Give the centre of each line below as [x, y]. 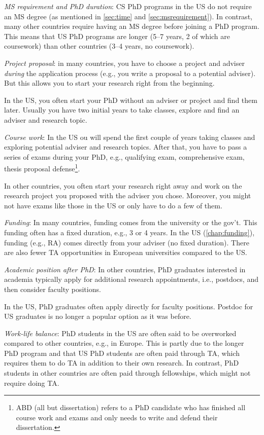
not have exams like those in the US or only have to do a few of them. [113, 205]
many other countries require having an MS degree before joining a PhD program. [132, 26]
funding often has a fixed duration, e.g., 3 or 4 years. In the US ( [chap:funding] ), [129, 232]
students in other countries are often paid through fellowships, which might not [127, 373]
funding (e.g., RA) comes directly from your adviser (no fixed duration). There [127, 242]
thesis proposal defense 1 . [42, 168]
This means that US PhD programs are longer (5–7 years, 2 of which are [117, 36]
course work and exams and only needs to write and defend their [117, 417]
